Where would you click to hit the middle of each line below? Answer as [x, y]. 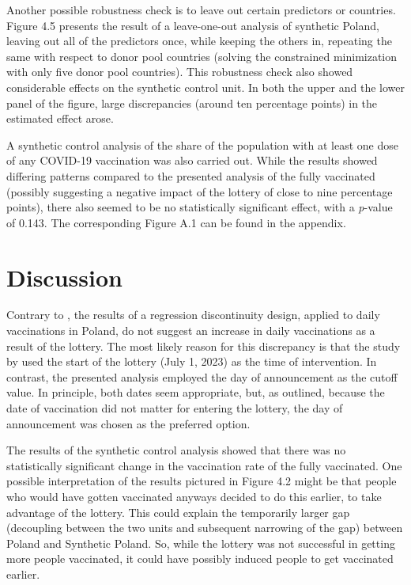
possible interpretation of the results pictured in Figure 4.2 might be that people [202, 481]
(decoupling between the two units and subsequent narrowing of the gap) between [205, 528]
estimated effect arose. [60, 118]
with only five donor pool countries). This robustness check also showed [180, 72]
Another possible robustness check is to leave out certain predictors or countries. [201, 9]
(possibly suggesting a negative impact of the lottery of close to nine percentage [200, 191]
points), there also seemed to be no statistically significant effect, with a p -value [200, 207]
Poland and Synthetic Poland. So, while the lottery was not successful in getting [201, 543]
